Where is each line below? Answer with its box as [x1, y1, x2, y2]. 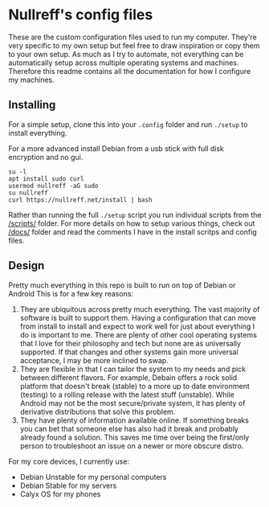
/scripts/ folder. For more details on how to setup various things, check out [8, 219, 255, 228]
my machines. [8, 75, 55, 84]
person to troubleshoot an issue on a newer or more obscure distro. [19, 440, 244, 451]
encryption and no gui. [8, 152, 84, 162]
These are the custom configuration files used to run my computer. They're [8, 32, 257, 42]
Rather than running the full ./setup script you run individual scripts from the [8, 210, 262, 219]
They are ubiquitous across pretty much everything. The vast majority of [19, 304, 260, 314]
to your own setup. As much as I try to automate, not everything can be [8, 49, 244, 59]
